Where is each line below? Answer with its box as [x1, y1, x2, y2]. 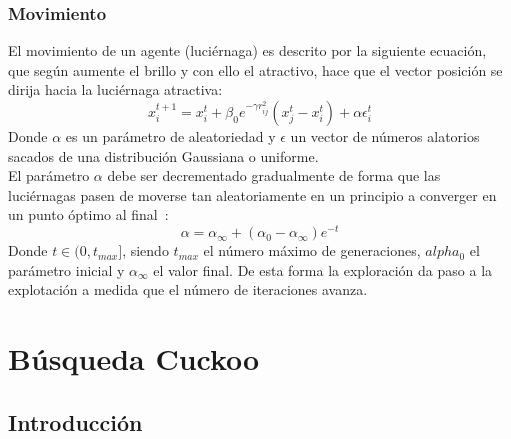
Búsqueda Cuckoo [8, 338, 260, 379]
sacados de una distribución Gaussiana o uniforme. [8, 145, 319, 166]
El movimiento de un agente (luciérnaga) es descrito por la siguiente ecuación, [8, 40, 487, 61]
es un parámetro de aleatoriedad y [65, 126, 276, 146]
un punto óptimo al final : [8, 204, 169, 225]
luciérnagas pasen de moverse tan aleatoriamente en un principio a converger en [8, 184, 497, 205]
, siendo [122, 240, 169, 261]
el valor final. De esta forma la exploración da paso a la [153, 259, 493, 280]
